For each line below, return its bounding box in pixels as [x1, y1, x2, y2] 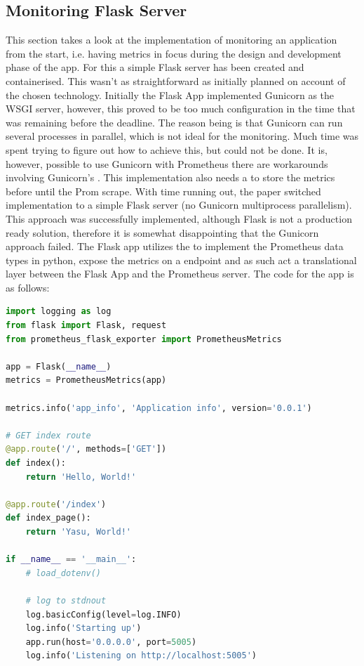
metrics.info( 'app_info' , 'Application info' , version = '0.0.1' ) [6, 403, 312, 413]
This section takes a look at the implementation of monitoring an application [6, 32, 337, 47]
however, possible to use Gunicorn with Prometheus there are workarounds [6, 156, 328, 171]
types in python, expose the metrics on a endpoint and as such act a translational [6, 252, 357, 267]
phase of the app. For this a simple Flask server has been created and [6, 60, 304, 74]
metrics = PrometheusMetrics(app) [6, 375, 167, 386]
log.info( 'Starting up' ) [25, 623, 142, 634]
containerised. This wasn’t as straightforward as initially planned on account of [6, 73, 346, 88]
